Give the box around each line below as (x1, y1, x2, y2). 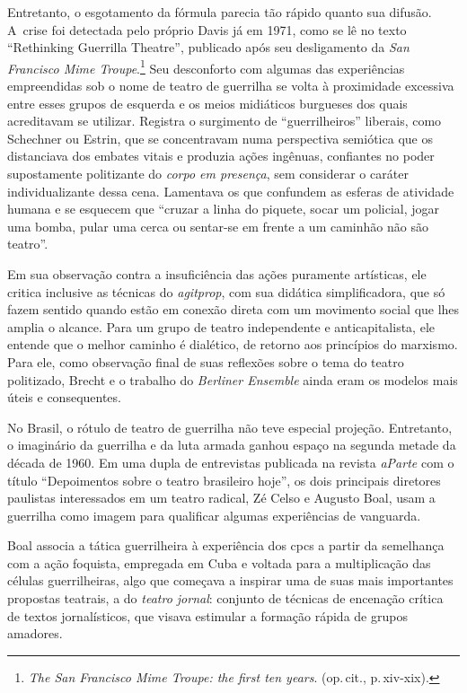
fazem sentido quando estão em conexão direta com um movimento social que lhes (7, 300, 460, 319)
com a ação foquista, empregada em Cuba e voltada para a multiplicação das (7, 553, 431, 572)
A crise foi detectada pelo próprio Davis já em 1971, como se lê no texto (7, 20, 407, 39)
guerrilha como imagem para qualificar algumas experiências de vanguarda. (7, 505, 421, 524)
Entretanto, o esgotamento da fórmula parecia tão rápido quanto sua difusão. (7, 3, 432, 21)
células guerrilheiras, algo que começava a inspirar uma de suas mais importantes (7, 571, 454, 590)
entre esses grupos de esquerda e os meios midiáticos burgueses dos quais (7, 93, 408, 112)
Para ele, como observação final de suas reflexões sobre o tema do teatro (7, 352, 404, 371)
